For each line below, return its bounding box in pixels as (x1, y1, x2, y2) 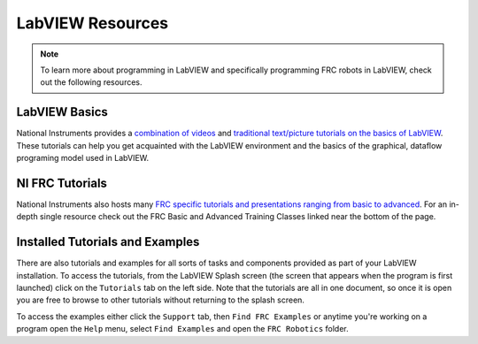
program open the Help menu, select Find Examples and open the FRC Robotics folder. (16, 324, 349, 334)
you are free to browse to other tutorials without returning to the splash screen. (16, 294, 305, 305)
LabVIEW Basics (16, 104, 108, 119)
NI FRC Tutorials (16, 175, 108, 190)
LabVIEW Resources (16, 13, 169, 33)
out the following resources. (40, 77, 143, 88)
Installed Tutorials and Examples (16, 234, 200, 249)
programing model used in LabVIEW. (16, 153, 150, 164)
